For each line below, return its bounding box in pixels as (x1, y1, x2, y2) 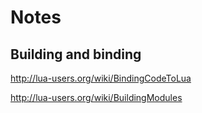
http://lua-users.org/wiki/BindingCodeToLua (10, 72, 192, 84)
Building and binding (10, 46, 142, 63)
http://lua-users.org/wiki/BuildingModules (10, 92, 183, 103)
